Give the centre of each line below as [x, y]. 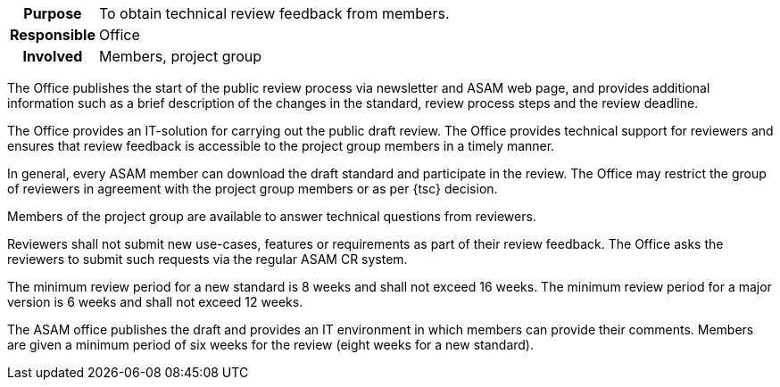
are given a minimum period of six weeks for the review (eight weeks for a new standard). [270, 345]
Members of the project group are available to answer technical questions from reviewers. [272, 216]
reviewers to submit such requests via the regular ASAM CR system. [207, 259]
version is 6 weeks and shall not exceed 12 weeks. [155, 302]
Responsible [53, 35]
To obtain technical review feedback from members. [274, 13]
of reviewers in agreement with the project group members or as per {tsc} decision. [253, 189]
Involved [53, 56]
